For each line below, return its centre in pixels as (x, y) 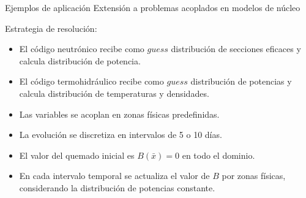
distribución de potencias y (241, 81)
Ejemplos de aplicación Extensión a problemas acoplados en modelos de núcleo (153, 7)
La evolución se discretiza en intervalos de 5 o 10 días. (121, 135)
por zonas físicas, (254, 176)
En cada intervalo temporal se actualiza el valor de (114, 176)
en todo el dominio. (218, 155)
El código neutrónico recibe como (82, 49)
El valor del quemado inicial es (77, 155)
